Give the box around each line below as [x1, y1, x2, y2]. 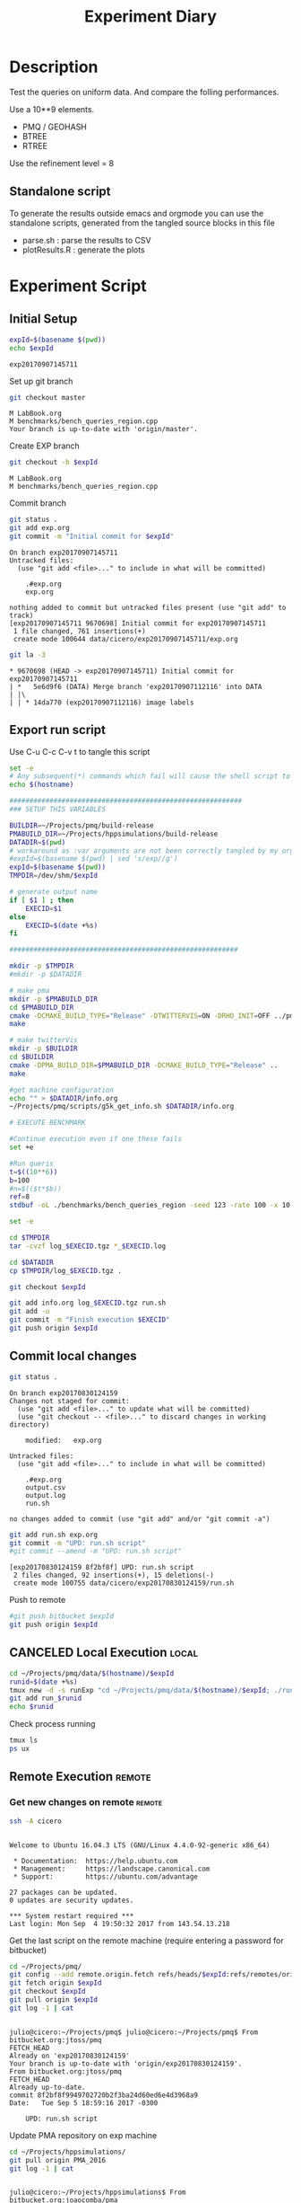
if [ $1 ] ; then [9, 896, 74, 905]
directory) [9, 1420, 50, 1429]
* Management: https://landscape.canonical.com [13, 1864, 211, 1873]
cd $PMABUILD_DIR [9, 1003, 74, 1012]
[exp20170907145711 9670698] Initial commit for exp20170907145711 [9, 618, 267, 628]
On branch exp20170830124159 [9, 1388, 118, 1398]
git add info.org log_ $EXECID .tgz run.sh [9, 1298, 167, 1308]
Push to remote [9, 1595, 66, 1606]
